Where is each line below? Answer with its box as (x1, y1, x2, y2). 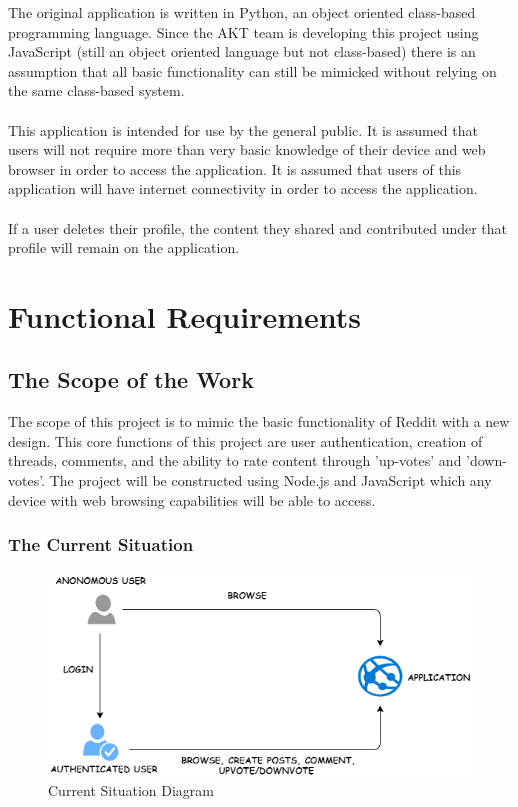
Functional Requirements (8, 295, 361, 336)
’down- (466, 450, 507, 471)
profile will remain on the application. (8, 237, 240, 258)
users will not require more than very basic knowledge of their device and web (8, 139, 486, 160)
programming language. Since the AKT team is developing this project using (8, 21, 479, 42)
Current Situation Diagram (48, 779, 215, 800)
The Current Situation (8, 532, 194, 557)
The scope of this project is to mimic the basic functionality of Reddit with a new (8, 411, 510, 432)
